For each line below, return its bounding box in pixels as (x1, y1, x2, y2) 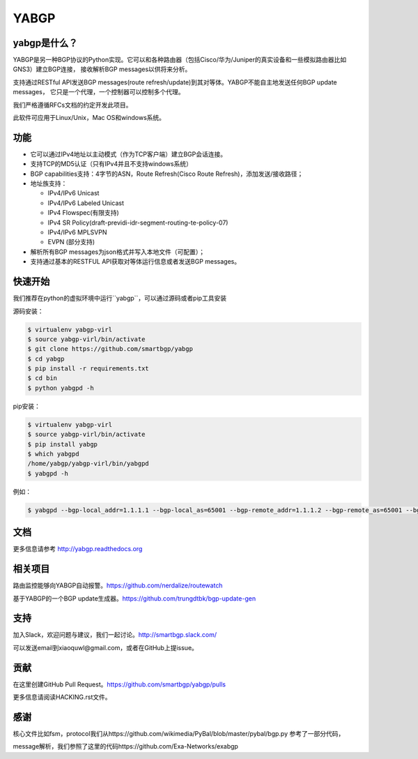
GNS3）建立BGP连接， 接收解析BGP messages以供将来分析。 (13, 65, 192, 73)
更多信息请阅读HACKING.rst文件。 (13, 693, 111, 701)
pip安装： (13, 402, 41, 410)
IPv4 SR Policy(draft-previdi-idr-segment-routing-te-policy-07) (47, 218, 229, 227)
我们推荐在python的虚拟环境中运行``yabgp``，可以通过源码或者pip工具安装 (13, 294, 226, 303)
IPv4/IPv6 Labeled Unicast (47, 199, 125, 207)
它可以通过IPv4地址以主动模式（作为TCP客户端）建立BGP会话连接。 (30, 150, 226, 158)
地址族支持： (30, 179, 68, 188)
